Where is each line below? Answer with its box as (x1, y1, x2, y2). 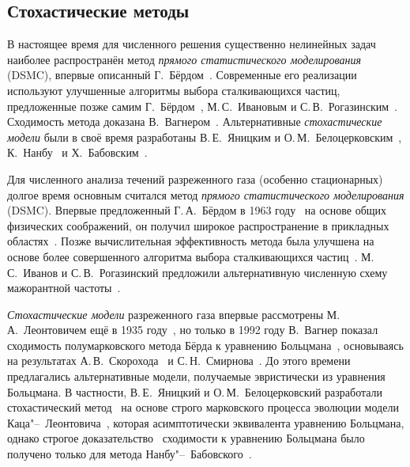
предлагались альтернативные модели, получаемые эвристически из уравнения (7, 368, 386, 385)
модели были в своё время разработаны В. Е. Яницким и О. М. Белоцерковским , (7, 128, 402, 145)
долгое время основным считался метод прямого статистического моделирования (7, 186, 404, 203)
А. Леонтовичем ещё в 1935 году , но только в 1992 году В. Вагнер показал (7, 321, 378, 338)
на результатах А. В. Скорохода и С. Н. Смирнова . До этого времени (7, 352, 351, 369)
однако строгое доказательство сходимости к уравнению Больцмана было (7, 430, 365, 446)
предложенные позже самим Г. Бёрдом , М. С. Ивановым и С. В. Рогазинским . (7, 97, 398, 114)
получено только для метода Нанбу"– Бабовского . (7, 446, 252, 462)
